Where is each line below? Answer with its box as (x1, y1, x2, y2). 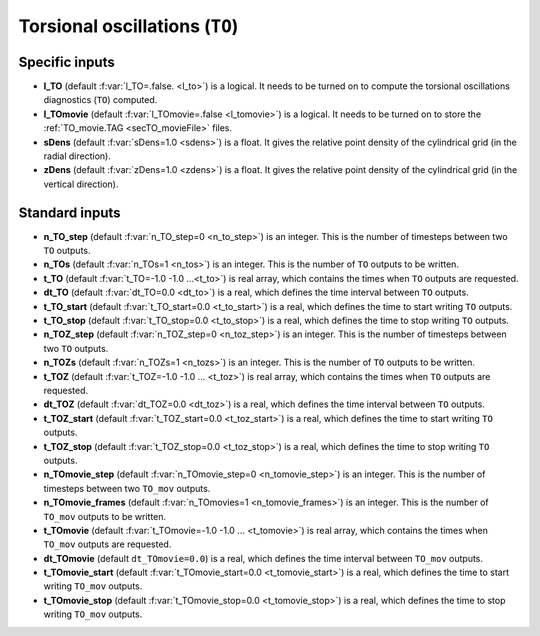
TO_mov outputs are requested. (43, 538, 172, 550)
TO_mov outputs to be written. (43, 510, 167, 522)
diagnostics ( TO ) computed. (43, 94, 158, 106)
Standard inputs (18, 204, 121, 221)
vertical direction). (43, 178, 119, 190)
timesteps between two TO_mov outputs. (43, 482, 211, 494)
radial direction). (43, 150, 112, 162)
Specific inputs (18, 53, 115, 70)
